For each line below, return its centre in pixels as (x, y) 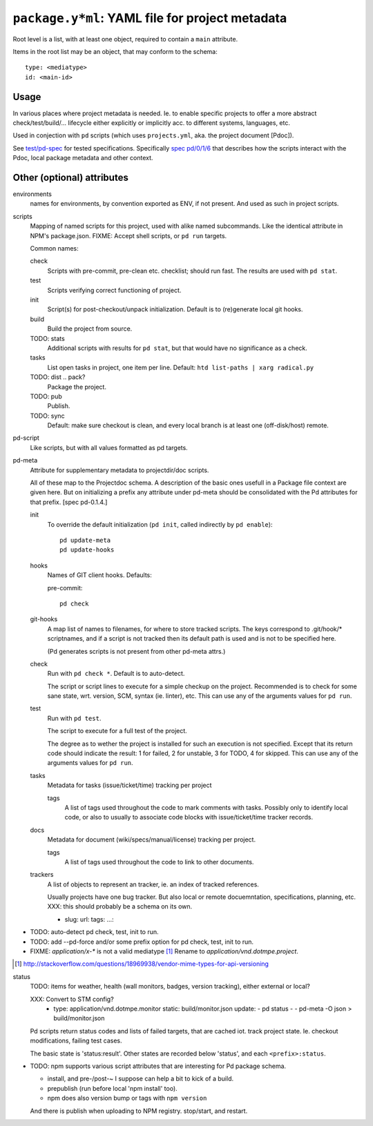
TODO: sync (47, 416)
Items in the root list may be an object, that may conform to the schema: (115, 51)
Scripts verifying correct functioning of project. (114, 290)
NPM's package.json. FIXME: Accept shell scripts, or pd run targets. (128, 235)
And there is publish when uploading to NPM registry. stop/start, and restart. (139, 1111)
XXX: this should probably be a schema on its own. (120, 906)
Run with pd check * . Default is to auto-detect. (116, 674)
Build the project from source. (90, 329)
